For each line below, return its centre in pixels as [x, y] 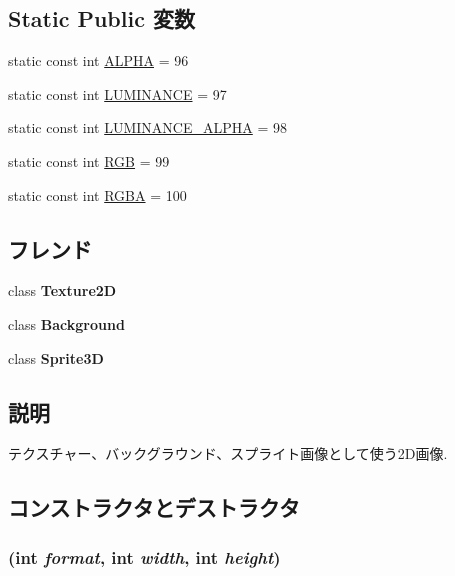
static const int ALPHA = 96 [98, 60]
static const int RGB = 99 [89, 160]
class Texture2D [62, 290]
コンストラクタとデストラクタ [154, 507]
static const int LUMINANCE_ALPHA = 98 [147, 127]
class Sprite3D [56, 357]
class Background [66, 323]
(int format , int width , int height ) [144, 556]
